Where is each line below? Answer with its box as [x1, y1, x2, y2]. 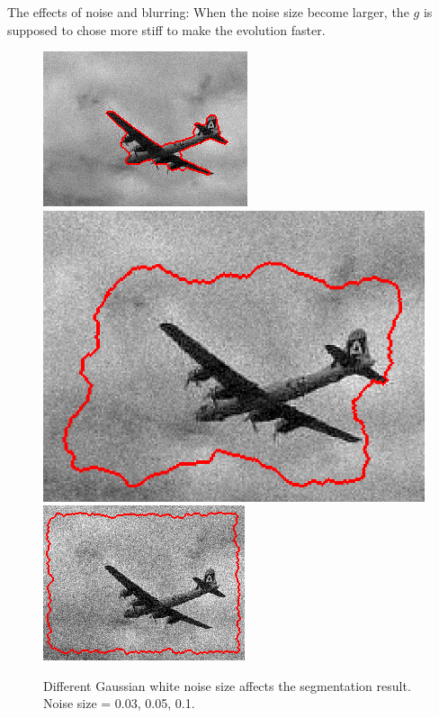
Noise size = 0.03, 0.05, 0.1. [43, 694, 195, 713]
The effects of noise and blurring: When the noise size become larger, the [7, 3, 409, 21]
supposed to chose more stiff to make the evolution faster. [7, 20, 326, 39]
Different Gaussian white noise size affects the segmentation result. [43, 676, 411, 695]
